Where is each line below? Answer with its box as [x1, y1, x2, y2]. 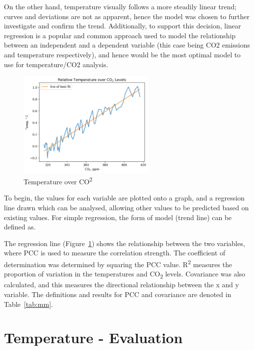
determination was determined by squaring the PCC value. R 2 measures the [4, 258, 232, 269]
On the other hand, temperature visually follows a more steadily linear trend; [4, 1, 237, 11]
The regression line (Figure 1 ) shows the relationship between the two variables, [4, 238, 245, 248]
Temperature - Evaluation [4, 327, 183, 348]
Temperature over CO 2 [24, 175, 93, 186]
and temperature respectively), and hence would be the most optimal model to [4, 49, 241, 59]
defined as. [4, 222, 36, 232]
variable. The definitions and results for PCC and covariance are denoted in [4, 289, 231, 299]
